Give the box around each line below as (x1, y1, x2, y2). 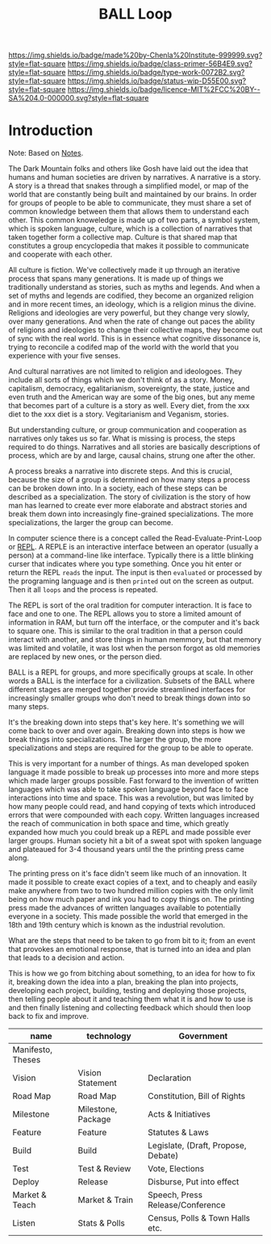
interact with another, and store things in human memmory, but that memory (8, 635, 262, 645)
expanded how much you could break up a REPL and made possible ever (8, 828, 252, 837)
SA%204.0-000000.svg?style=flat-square (8, 94, 149, 103)
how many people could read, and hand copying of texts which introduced (8, 802, 256, 812)
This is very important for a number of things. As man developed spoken (8, 759, 249, 769)
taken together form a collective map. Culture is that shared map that (8, 232, 238, 242)
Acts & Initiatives (148, 1108, 211, 1120)
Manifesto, (12, 1044, 52, 1055)
